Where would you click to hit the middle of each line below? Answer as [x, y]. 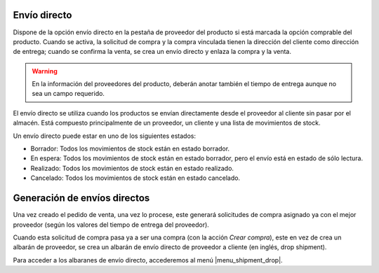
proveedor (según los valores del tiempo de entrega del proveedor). [111, 225]
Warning [45, 71]
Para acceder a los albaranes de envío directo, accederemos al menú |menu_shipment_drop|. [148, 260]
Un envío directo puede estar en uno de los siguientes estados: [105, 136]
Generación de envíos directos [81, 198]
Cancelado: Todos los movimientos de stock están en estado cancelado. [135, 178]
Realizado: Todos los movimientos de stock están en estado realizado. [132, 168]
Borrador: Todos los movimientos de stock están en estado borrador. [130, 149]
